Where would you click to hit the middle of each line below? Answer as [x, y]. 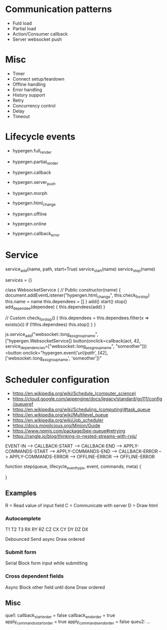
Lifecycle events [40, 137]
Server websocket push [37, 39]
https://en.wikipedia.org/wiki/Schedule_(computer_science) [74, 393]
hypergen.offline [29, 214]
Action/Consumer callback [40, 34]
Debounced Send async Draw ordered [45, 539]
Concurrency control [34, 106]
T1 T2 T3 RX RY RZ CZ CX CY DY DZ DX [47, 529]
